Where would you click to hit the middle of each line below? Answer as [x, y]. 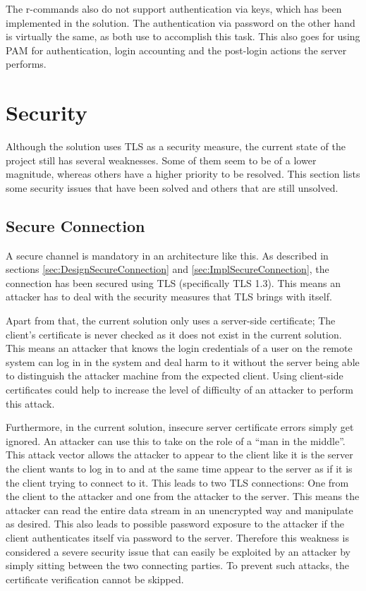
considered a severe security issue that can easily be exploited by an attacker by [178, 551]
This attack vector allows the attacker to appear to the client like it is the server [179, 455]
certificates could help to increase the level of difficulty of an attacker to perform [180, 390]
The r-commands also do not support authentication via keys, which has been [174, 8]
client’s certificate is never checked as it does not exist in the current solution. [174, 334]
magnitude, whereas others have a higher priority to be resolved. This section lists [183, 174]
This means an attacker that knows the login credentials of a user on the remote [179, 348]
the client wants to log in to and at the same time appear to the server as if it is [179, 468]
